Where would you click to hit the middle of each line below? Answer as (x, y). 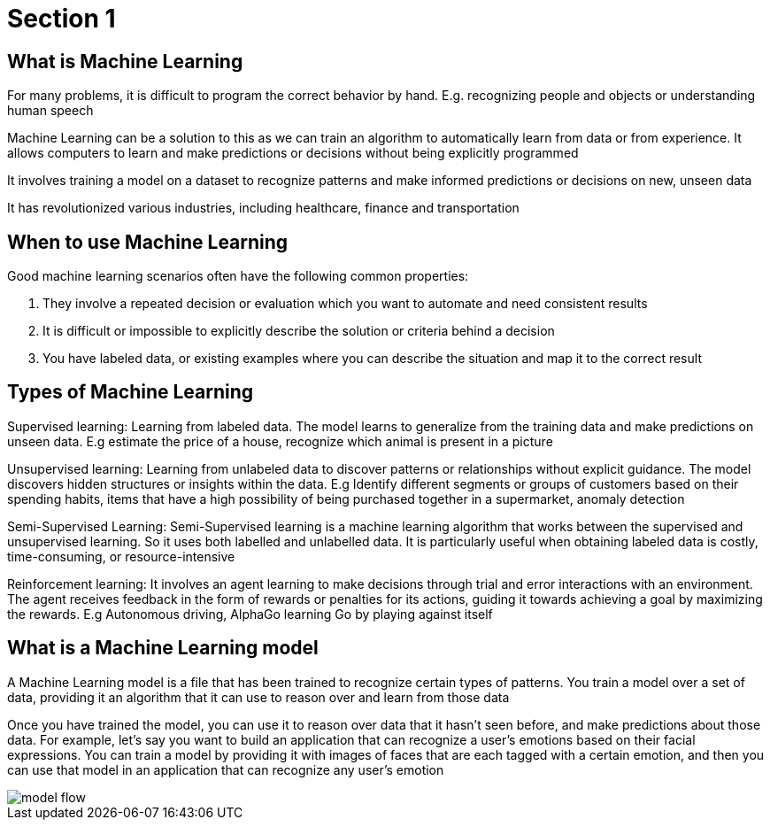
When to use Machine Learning (148, 242)
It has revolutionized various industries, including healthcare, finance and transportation (263, 208)
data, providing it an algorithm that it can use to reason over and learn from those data (258, 697)
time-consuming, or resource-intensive (121, 556)
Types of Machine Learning (131, 392)
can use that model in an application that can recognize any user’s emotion (226, 769)
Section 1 (62, 19)
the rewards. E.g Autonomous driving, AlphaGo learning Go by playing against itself (250, 614)
